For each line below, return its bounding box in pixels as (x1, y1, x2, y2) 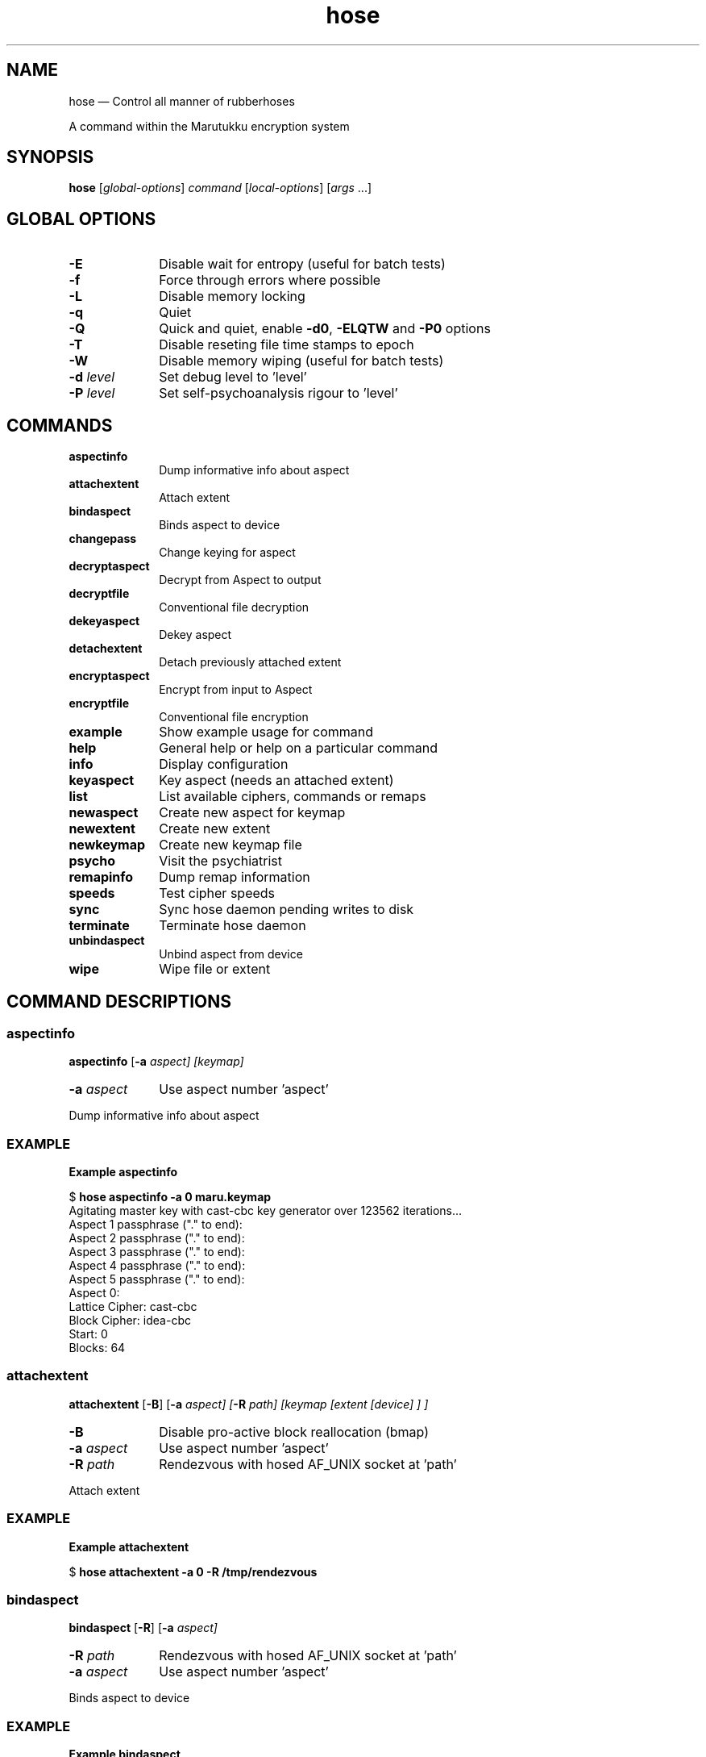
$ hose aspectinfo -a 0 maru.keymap (69, 1190, 272, 1204)
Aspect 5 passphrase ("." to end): (69, 1272, 245, 1287)
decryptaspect (69, 559, 150, 574)
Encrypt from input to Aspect (159, 682, 313, 697)
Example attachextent (69, 1539, 189, 1554)
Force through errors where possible (159, 272, 381, 289)
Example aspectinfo (69, 1165, 178, 1179)
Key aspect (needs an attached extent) (159, 772, 394, 789)
